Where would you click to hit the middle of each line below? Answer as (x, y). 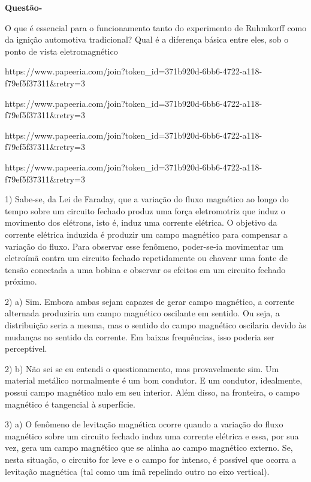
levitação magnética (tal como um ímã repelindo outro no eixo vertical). (137, 471)
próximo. (21, 281)
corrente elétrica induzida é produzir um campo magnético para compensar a (146, 234)
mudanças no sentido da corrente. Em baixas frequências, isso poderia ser (140, 336)
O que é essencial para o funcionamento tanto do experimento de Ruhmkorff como (156, 27)
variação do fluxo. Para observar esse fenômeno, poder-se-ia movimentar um (144, 246)
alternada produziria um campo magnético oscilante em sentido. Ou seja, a (142, 313)
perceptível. (26, 348)
